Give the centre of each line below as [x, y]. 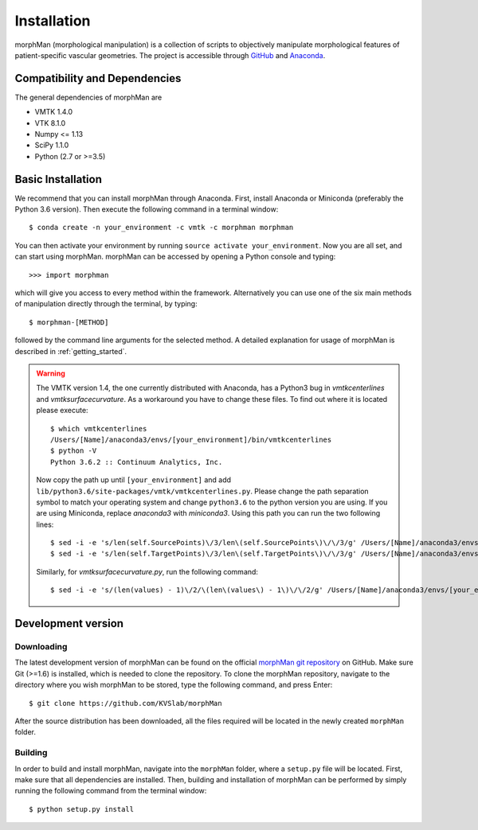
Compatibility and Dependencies [98, 78]
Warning [51, 373]
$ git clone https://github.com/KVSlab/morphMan [125, 703]
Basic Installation [59, 179]
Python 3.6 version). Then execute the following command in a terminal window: [147, 209]
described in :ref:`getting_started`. [71, 351]
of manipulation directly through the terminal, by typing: [106, 304]
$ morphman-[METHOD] [69, 322]
